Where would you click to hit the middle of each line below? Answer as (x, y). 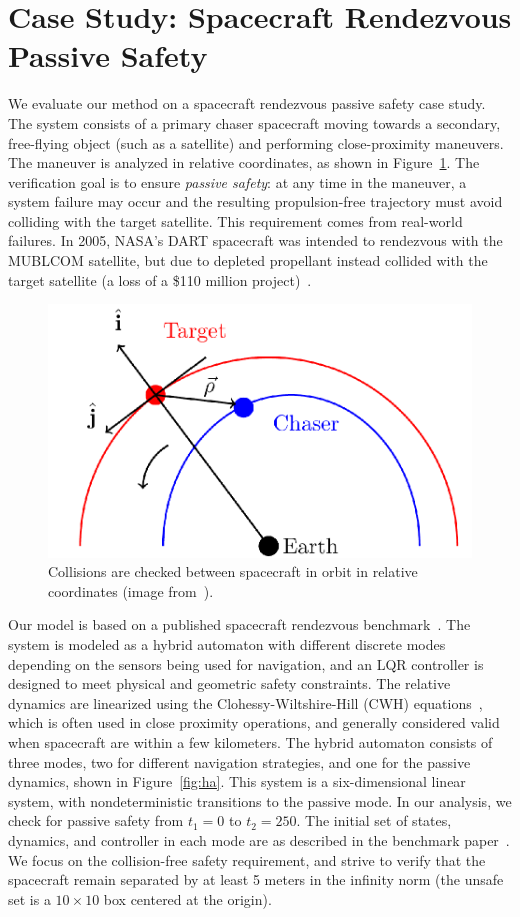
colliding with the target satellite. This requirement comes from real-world (235, 220)
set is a (29, 898)
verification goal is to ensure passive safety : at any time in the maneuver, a (237, 181)
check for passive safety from (96, 820)
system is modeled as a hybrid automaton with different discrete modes (227, 643)
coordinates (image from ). (131, 590)
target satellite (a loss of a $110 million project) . (160, 279)
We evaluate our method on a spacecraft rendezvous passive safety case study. (247, 103)
